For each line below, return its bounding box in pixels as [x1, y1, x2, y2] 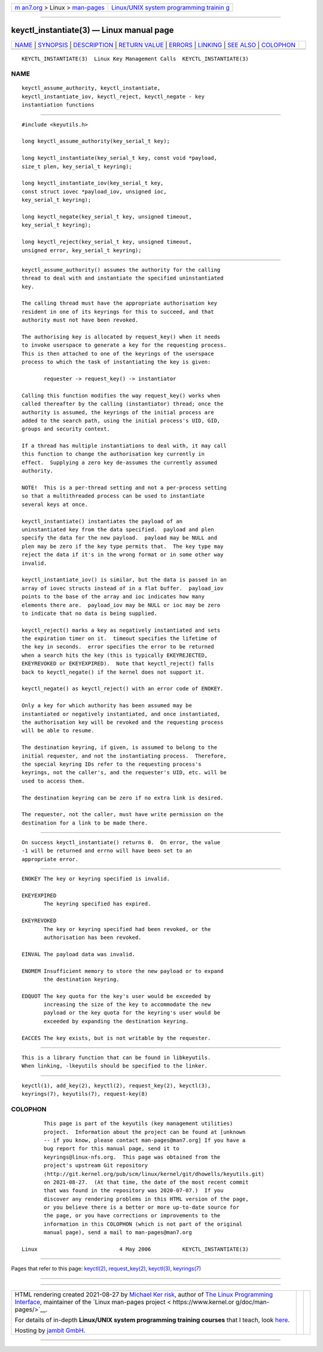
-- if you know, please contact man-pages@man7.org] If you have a [44, 1136, 246, 1144]
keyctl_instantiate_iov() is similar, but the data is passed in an [22, 577, 227, 583]
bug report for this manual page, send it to [44, 1145, 179, 1152]
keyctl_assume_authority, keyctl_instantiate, [22, 84, 161, 92]
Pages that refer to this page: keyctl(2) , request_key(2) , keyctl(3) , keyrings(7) [11, 1265, 202, 1272]
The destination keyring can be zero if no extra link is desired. [22, 794, 224, 801]
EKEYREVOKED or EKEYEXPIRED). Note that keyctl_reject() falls [22, 660, 215, 667]
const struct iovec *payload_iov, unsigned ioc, [22, 188, 167, 195]
